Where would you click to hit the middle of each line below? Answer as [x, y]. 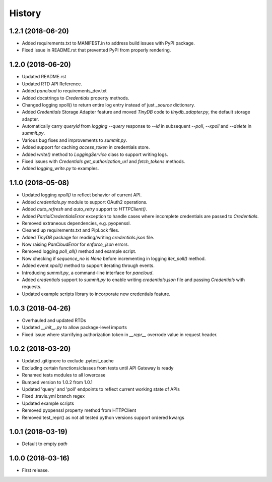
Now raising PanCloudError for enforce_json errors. [76, 244]
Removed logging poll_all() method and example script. [79, 251]
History [25, 13]
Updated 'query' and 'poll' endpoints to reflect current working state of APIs [101, 389]
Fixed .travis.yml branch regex [53, 396]
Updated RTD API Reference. [52, 84]
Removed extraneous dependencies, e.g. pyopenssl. [76, 223]
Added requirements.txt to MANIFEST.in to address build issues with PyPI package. [108, 43]
